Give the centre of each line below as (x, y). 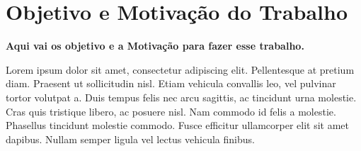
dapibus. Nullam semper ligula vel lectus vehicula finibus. (130, 139)
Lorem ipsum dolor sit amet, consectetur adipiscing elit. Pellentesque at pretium (180, 69)
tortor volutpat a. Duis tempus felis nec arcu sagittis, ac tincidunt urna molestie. (181, 97)
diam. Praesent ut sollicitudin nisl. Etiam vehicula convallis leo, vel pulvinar (171, 83)
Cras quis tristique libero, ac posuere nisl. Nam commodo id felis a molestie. (171, 111)
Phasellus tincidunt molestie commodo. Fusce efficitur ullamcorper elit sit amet (178, 125)
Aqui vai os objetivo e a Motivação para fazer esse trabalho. (155, 46)
